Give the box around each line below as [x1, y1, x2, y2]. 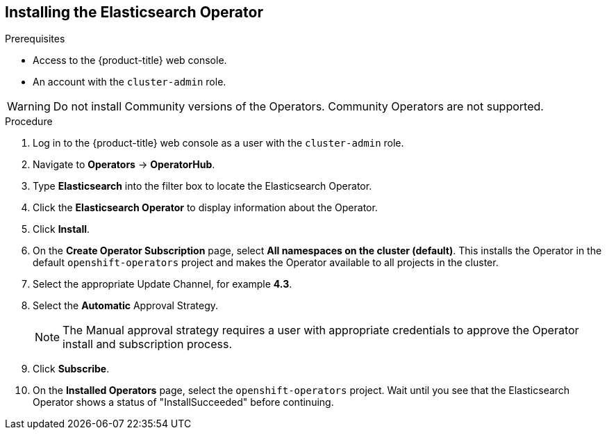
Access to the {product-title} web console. [33, 54, 227, 67]
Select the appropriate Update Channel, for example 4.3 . [33, 278, 292, 290]
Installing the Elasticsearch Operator [5, 3, 263, 21]
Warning [7, 99, 51, 114]
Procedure [5, 115, 53, 128]
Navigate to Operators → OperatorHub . [33, 158, 215, 171]
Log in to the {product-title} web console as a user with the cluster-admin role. [33, 137, 404, 149]
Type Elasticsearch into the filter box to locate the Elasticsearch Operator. [33, 180, 372, 192]
